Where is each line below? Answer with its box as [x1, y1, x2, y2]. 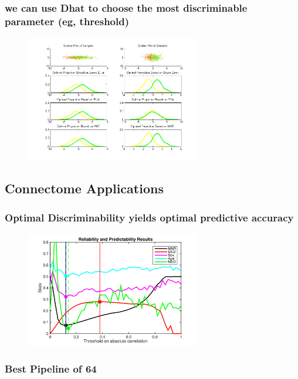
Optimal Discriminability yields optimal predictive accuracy [5, 210, 294, 224]
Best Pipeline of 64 [5, 361, 97, 376]
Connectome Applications [5, 179, 164, 197]
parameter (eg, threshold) [5, 13, 129, 28]
